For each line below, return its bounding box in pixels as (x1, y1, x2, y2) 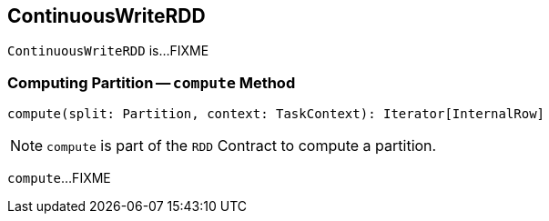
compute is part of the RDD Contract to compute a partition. (46, 136, 437, 156)
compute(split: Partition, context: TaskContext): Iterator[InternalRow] (7, 106, 545, 122)
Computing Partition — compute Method (7, 73, 296, 92)
